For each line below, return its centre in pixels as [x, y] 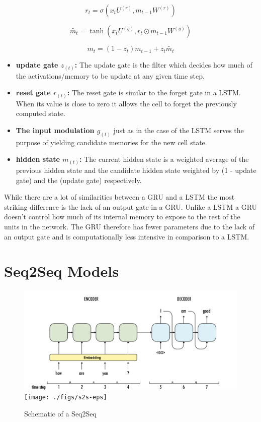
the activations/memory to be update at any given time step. [110, 75]
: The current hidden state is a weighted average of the [164, 159]
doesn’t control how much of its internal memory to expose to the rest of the [122, 217]
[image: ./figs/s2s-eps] [66, 398]
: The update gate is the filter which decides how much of [163, 65]
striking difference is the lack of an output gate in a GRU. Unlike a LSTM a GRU [131, 206]
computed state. [40, 113]
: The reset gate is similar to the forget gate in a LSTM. [154, 93]
